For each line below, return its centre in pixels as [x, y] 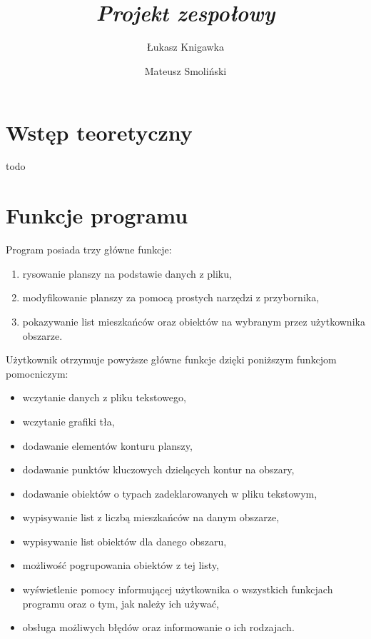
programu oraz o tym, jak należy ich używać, [121, 603]
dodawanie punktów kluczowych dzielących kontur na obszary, [158, 469]
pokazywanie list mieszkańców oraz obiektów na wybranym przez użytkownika [194, 321]
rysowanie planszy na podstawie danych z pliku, [127, 273]
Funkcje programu [97, 215]
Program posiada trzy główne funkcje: [89, 250]
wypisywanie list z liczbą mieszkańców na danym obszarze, [151, 517]
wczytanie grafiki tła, [68, 421]
